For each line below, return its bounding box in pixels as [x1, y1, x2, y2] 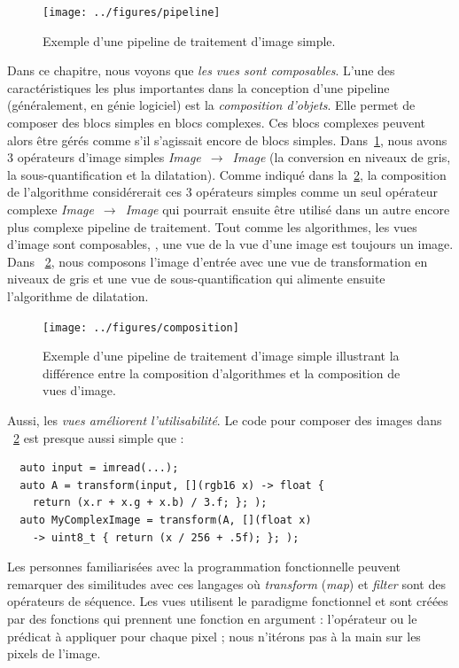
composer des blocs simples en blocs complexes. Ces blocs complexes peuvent [7, 113, 426, 132]
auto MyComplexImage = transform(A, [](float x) [19, 513, 312, 526]
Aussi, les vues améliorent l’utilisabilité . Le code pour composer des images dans [7, 411, 442, 429]
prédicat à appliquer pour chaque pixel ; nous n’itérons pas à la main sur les [7, 626, 421, 645]
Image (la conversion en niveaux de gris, [232, 148, 451, 167]
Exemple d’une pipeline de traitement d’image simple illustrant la [43, 346, 400, 365]
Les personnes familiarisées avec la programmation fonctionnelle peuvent [7, 557, 401, 576]
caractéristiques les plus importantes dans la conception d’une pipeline [7, 78, 390, 97]
